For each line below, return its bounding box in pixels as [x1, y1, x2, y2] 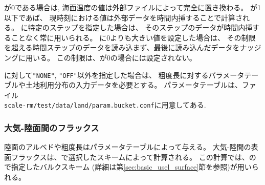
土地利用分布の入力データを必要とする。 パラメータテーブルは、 [25, 79, 242, 90]
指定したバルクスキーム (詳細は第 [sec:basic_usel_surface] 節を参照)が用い [11, 161, 252, 172]
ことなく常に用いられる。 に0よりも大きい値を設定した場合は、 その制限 [11, 32, 256, 43]
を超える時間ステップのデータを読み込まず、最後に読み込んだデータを [4, 42, 240, 53]
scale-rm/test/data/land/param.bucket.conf [4, 102, 154, 110]
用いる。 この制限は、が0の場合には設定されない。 [25, 52, 196, 63]
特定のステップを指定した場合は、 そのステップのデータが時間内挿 [28, 22, 253, 33]
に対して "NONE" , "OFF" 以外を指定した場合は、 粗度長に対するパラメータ [4, 69, 245, 80]
